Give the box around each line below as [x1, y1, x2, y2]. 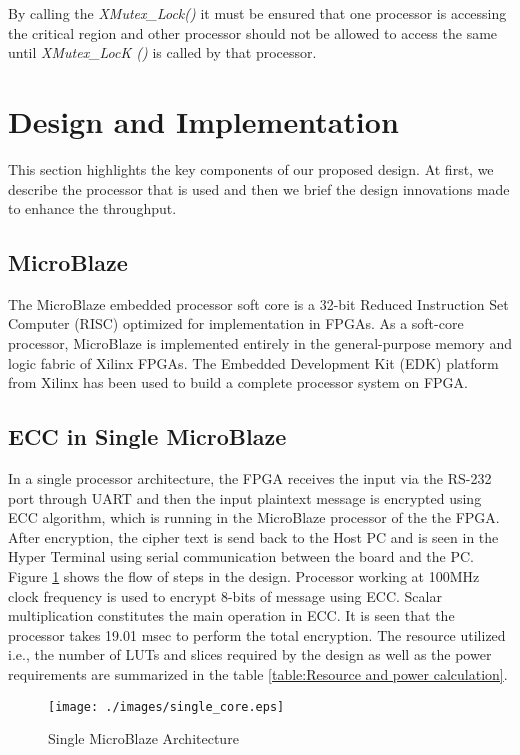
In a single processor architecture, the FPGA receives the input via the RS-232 [8, 468, 492, 489]
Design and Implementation [8, 100, 399, 141]
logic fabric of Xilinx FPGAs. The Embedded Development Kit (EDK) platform [8, 352, 499, 373]
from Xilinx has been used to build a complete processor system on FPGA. [8, 372, 468, 393]
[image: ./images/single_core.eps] [48, 699, 285, 714]
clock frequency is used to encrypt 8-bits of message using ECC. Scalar [8, 585, 442, 606]
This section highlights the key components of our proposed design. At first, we [8, 158, 494, 179]
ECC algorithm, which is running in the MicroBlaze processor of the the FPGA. [8, 507, 500, 528]
